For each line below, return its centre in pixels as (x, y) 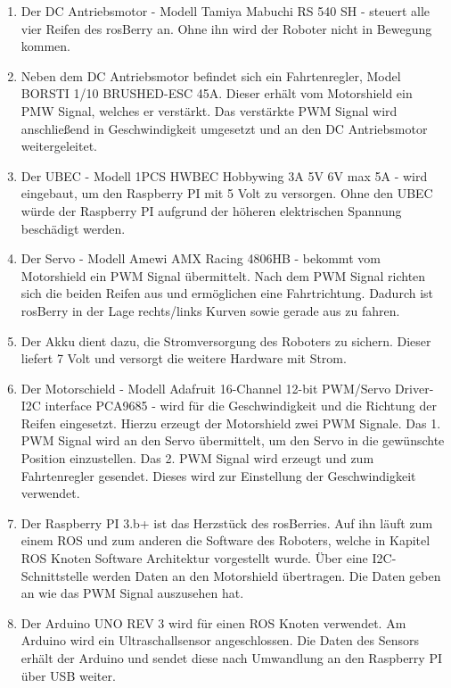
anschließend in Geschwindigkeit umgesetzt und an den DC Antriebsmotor (224, 128)
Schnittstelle (54, 575)
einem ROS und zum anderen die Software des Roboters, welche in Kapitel (225, 540)
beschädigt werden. (73, 228)
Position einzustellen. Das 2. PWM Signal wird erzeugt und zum (197, 458)
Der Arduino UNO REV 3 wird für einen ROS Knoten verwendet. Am (213, 622)
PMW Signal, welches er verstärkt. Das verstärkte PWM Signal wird (209, 110)
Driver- (414, 388)
